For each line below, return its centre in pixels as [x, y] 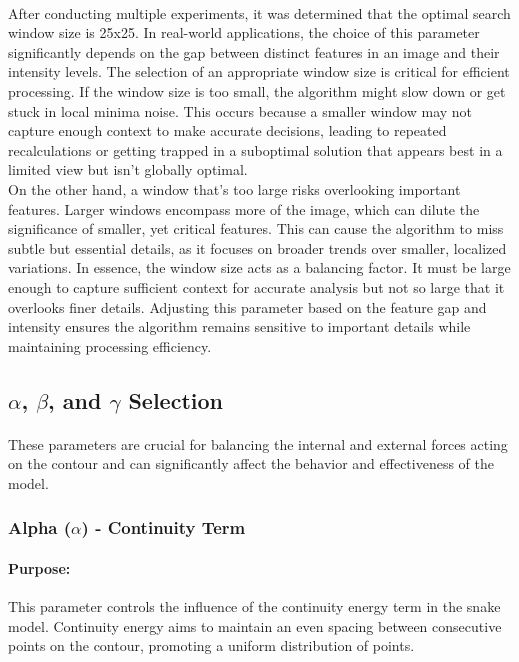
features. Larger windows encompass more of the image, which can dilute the [244, 208]
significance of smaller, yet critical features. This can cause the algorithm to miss [256, 228]
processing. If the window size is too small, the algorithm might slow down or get [257, 90]
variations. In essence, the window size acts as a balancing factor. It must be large [259, 267]
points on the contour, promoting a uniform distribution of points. [211, 645]
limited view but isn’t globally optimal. [128, 169]
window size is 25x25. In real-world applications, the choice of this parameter [244, 32]
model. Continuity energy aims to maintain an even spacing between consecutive [255, 625]
